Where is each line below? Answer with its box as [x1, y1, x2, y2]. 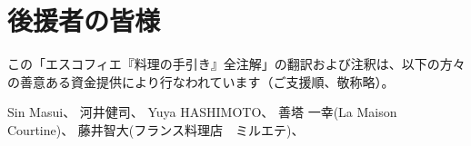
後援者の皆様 [7, 2, 161, 39]
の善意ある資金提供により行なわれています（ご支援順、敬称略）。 [7, 72, 395, 91]
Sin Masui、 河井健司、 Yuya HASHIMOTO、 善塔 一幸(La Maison [7, 102, 397, 122]
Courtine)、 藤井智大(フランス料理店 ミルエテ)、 [7, 120, 305, 139]
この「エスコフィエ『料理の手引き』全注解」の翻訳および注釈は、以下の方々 [7, 54, 466, 73]
